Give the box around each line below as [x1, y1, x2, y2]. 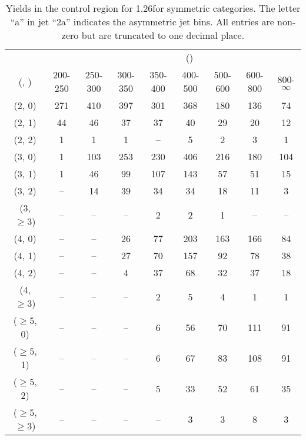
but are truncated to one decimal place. [81, 28, 245, 42]
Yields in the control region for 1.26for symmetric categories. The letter [5, 1, 301, 15]
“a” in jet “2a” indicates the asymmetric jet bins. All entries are [10, 15, 274, 28]
